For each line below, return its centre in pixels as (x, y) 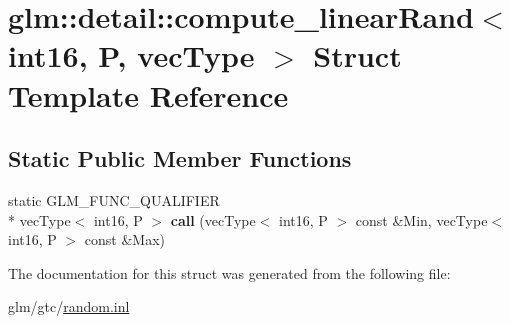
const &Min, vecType (421, 219)
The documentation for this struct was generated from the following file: (229, 272)
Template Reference (148, 94)
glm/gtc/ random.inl (69, 306)
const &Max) (124, 239)
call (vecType (213, 219)
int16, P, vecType (131, 55)
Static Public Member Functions (180, 158)
